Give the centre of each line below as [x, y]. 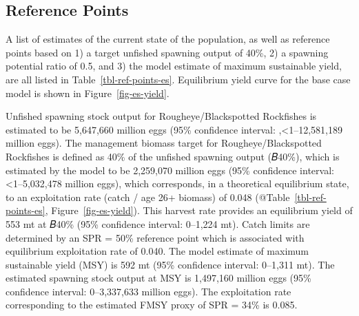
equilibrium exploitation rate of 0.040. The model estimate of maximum [157, 251]
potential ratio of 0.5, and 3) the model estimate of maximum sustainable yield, [174, 66]
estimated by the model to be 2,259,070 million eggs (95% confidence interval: [170, 170]
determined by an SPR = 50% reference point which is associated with [155, 237]
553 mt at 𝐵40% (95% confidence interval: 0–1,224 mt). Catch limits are [158, 223]
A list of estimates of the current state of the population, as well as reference [168, 39]
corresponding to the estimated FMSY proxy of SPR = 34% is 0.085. [152, 305]
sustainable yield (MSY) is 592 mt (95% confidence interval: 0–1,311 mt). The [170, 264]
